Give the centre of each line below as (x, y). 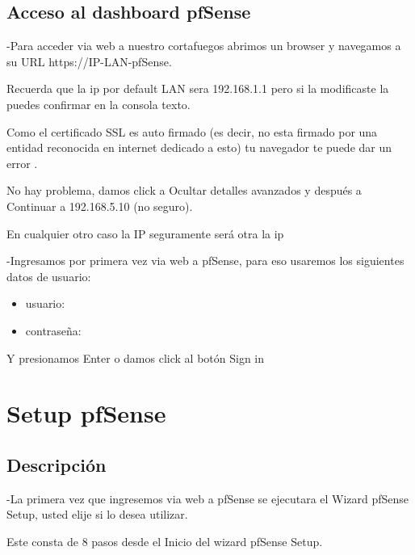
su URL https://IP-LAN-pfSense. (89, 61)
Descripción (57, 464)
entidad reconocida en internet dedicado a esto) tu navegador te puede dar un (199, 147)
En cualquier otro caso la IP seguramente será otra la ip (145, 233)
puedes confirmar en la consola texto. (99, 104)
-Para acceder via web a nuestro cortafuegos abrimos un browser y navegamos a (204, 46)
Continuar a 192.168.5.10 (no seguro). (100, 206)
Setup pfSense (86, 413)
